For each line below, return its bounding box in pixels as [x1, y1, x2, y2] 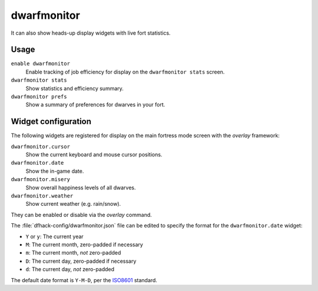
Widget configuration [11, 116, 91, 126]
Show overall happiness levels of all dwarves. [25, 184, 136, 191]
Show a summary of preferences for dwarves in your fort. [25, 101, 165, 108]
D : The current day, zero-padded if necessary [25, 257, 137, 265]
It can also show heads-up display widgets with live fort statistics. [11, 29, 171, 36]
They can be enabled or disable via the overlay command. [11, 211, 153, 218]
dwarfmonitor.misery [11, 176, 71, 183]
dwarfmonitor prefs [11, 93, 67, 100]
